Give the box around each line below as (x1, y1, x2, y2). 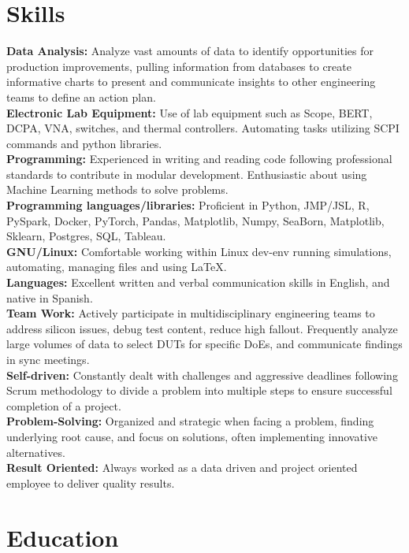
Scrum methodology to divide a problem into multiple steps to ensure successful (6, 382, 392, 399)
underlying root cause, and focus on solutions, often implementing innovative (6, 428, 377, 444)
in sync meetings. (6, 351, 90, 367)
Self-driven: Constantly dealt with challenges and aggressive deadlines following (6, 366, 398, 383)
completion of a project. (6, 397, 121, 414)
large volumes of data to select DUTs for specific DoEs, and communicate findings (6, 336, 403, 352)
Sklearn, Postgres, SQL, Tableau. (6, 228, 166, 244)
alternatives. (6, 444, 65, 460)
